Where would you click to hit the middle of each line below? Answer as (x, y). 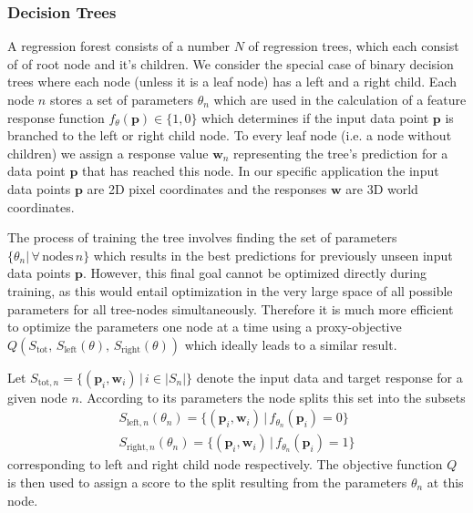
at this (445, 482)
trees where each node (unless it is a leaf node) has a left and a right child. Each (232, 82)
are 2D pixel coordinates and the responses (207, 188)
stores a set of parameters (122, 99)
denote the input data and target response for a (329, 377)
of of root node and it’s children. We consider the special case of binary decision (231, 63)
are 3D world (382, 188)
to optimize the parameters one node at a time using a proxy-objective (205, 327)
